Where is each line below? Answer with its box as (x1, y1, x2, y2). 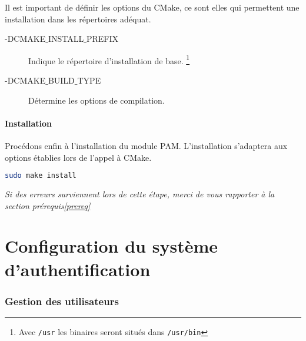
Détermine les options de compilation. (28, 94, 165, 106)
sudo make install (5, 171, 76, 180)
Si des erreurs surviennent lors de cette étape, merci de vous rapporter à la (5, 188, 275, 200)
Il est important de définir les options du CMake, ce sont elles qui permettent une (5, 1, 300, 13)
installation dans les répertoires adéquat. (5, 12, 151, 25)
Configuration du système (5, 234, 218, 258)
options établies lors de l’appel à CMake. (5, 151, 152, 163)
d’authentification (5, 257, 151, 281)
